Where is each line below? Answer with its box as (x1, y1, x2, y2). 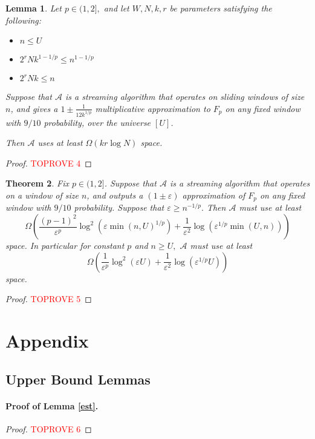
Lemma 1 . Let (5, 2, 62, 14)
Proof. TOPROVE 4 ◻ (5, 156, 92, 169)
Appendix (5, 328, 89, 353)
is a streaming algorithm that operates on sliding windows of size (65, 90, 305, 103)
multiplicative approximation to (95, 102, 210, 114)
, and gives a (10, 102, 58, 114)
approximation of (182, 189, 245, 202)
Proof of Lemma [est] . (5, 399, 99, 412)
